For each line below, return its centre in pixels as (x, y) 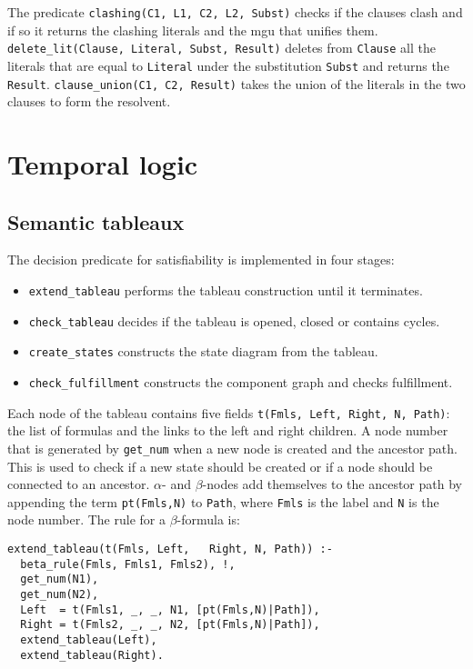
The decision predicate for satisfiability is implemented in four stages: (201, 260)
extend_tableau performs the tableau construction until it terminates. (226, 290)
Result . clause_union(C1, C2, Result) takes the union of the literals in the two (236, 83)
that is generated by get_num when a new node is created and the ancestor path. (232, 448)
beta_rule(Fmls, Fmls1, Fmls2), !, (128, 564)
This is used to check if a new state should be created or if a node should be (220, 466)
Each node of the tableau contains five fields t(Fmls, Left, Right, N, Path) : (229, 412)
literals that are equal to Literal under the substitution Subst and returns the (228, 65)
